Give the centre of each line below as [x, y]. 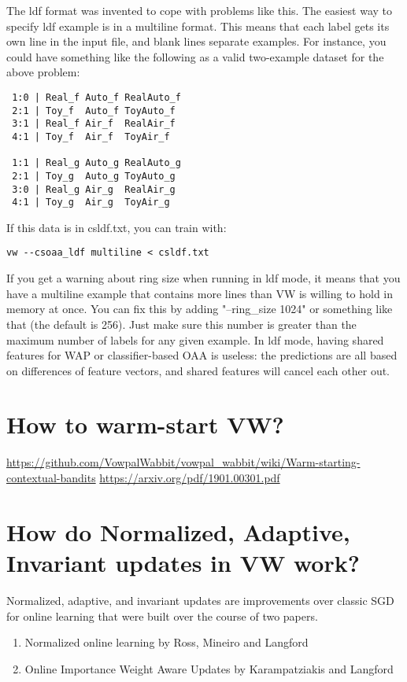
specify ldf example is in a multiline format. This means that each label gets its [198, 26]
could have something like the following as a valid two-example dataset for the [195, 56]
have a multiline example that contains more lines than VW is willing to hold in [200, 293]
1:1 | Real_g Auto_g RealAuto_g [96, 163]
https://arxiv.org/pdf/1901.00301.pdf [190, 477]
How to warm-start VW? [145, 424]
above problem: [43, 72]
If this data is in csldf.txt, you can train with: [117, 227]
